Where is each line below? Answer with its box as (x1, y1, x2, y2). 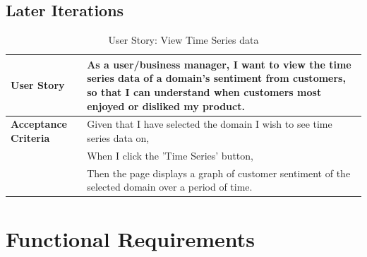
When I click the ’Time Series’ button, (87, 148, 253, 162)
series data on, (87, 131, 150, 145)
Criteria (11, 131, 50, 145)
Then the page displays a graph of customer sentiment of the (87, 165, 351, 180)
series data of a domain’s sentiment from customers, (87, 71, 346, 85)
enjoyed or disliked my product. (87, 98, 245, 113)
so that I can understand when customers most (87, 84, 322, 99)
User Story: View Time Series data (108, 32, 259, 47)
